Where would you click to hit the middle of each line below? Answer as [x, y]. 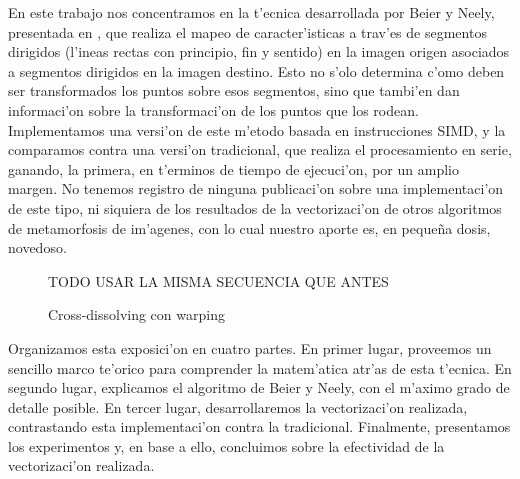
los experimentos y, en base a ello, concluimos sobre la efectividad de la [226, 445]
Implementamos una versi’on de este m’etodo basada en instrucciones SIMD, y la [257, 129]
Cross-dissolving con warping [136, 314]
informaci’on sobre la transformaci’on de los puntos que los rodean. [213, 109]
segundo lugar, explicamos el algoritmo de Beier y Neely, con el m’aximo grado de [259, 387]
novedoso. [37, 247]
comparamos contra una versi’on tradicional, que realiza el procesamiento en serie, [260, 149]
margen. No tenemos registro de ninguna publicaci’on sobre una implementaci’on [256, 188]
